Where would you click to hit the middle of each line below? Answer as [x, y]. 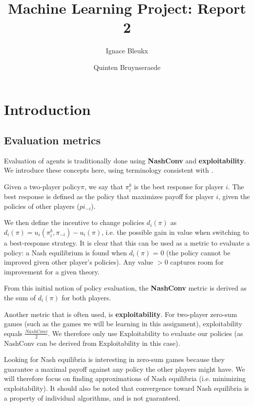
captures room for [197, 262]
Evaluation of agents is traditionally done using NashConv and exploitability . [125, 160]
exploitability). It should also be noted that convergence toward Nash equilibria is [127, 388]
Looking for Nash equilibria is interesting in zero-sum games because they [114, 359]
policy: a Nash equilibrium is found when [65, 252]
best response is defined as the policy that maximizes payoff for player [109, 196]
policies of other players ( [42, 206]
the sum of [20, 297]
